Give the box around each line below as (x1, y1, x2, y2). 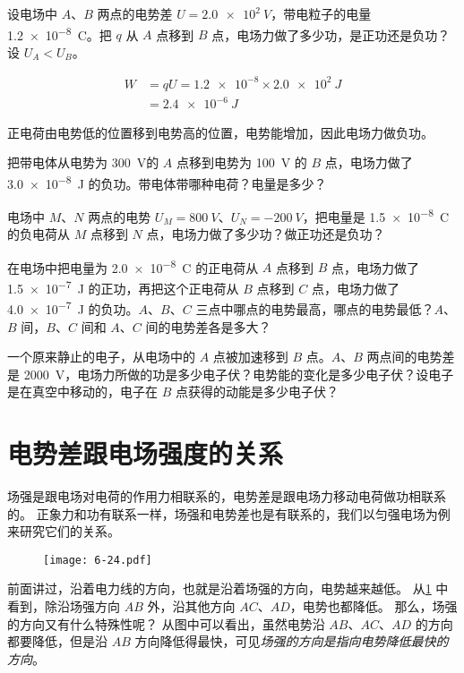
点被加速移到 (212, 347, 288, 366)
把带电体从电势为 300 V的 (7, 153, 159, 172)
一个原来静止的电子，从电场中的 (7, 347, 195, 366)
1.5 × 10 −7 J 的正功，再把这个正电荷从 (7, 277, 239, 297)
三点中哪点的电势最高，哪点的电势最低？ (195, 299, 434, 318)
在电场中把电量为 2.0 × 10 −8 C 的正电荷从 (7, 255, 259, 277)
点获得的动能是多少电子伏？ (175, 382, 339, 401)
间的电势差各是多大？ (145, 317, 271, 336)
